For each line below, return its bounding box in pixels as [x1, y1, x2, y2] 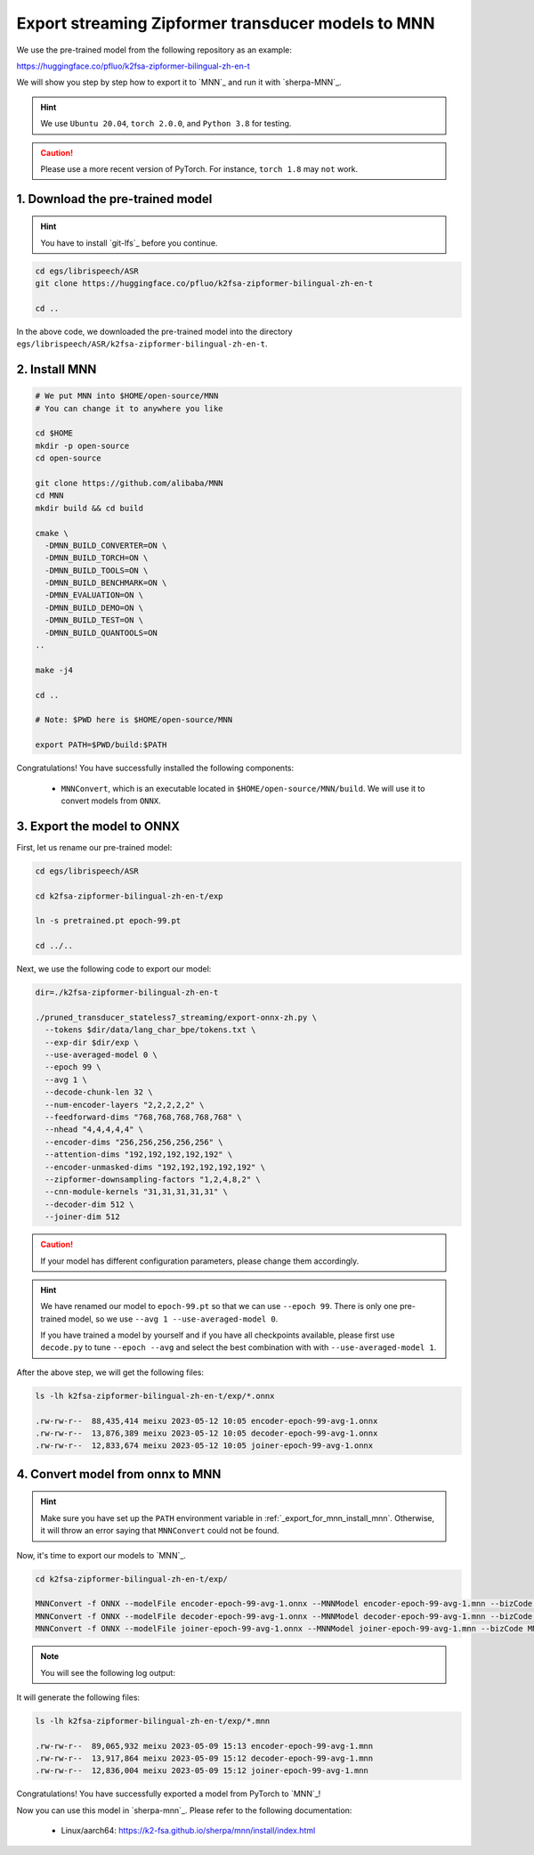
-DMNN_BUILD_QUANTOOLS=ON [44, 628, 158, 638]
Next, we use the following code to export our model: [16, 964, 212, 974]
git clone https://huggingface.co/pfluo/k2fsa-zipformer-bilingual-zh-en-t [35, 279, 374, 289]
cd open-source [35, 453, 101, 463]
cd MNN [35, 491, 64, 500]
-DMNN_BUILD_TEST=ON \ [44, 615, 144, 625]
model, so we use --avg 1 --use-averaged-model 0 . [68, 1314, 279, 1324]
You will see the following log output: [40, 1667, 175, 1678]
